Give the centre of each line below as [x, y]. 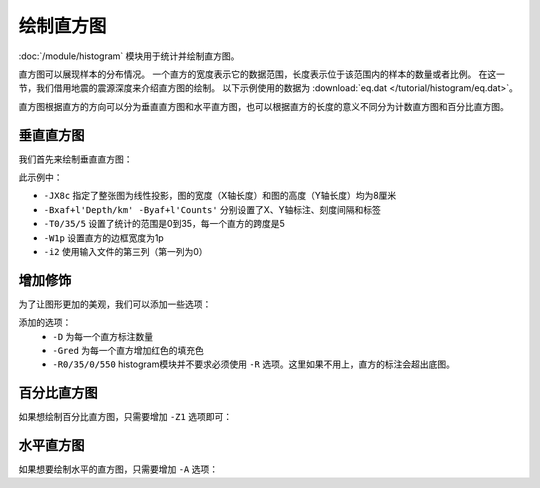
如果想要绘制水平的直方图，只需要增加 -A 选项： [118, 469]
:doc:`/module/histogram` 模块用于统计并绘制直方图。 [129, 56]
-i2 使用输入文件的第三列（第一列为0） [126, 251]
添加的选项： [45, 322]
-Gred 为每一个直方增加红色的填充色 [128, 351]
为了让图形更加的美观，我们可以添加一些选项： [115, 304]
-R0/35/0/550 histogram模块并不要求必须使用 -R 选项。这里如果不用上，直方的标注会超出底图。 [253, 364]
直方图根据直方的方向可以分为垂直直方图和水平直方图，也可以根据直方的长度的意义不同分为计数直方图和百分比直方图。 [263, 106]
